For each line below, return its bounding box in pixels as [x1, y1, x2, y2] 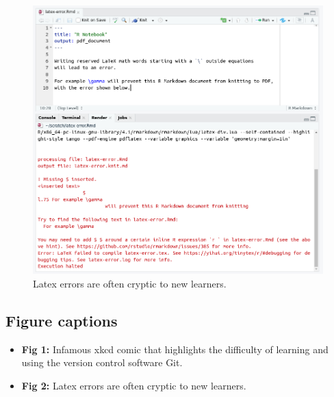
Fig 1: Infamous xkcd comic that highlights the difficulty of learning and [21, 342, 329, 356]
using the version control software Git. [21, 355, 183, 370]
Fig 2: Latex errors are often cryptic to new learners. [21, 378, 246, 392]
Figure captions [5, 309, 118, 331]
